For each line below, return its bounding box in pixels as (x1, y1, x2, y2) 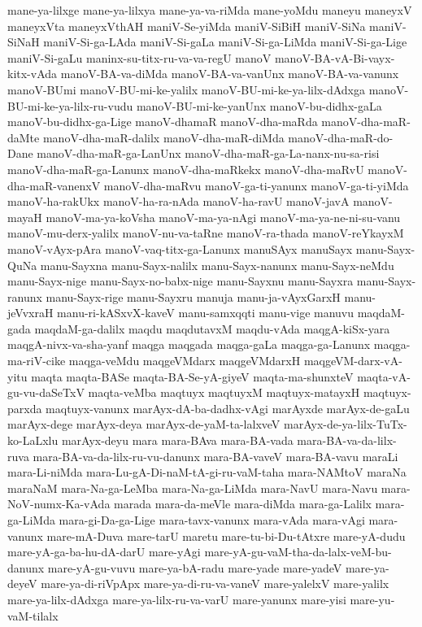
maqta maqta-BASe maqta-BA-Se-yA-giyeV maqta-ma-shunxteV (31, 368, 354, 385)
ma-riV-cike (7, 352, 66, 369)
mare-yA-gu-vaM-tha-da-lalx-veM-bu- (204, 543, 392, 560)
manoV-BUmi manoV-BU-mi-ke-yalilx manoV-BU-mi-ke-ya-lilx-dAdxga (7, 81, 365, 98)
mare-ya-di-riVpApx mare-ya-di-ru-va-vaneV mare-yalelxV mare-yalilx (41, 575, 389, 592)
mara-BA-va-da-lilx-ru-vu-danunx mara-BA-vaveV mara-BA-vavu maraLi (33, 447, 398, 464)
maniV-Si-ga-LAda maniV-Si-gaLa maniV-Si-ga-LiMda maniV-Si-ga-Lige (43, 33, 407, 50)
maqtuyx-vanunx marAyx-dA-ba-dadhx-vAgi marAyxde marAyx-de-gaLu (46, 399, 410, 416)
